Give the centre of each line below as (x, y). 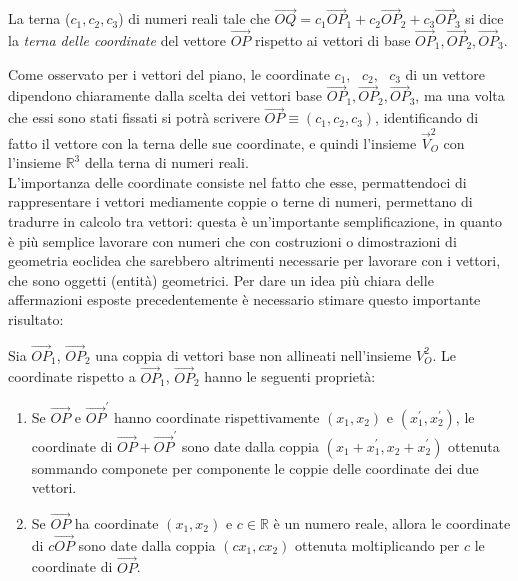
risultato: (36, 318)
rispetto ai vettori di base (333, 40)
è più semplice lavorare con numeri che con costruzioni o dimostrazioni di (232, 240)
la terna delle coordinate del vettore (117, 40)
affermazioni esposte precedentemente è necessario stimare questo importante (244, 299)
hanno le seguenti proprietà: (290, 376)
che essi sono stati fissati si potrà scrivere (134, 117)
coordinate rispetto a (72, 376)
